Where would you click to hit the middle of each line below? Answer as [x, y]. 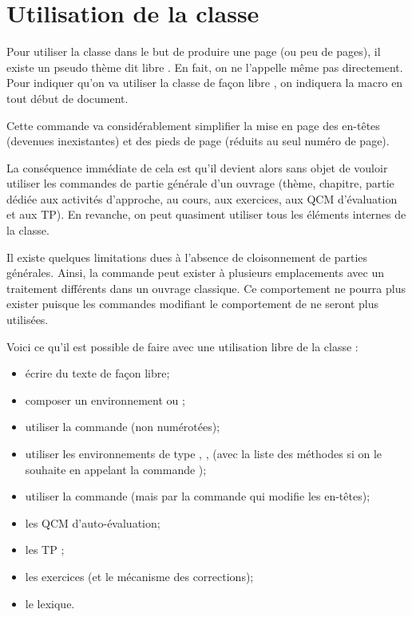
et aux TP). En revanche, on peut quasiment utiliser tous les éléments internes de [206, 214]
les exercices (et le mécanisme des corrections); [139, 576]
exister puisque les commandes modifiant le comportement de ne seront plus [193, 304]
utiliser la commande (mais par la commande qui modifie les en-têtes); [198, 496]
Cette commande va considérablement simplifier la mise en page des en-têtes [193, 125]
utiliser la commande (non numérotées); [123, 427]
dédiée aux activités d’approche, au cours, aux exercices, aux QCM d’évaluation [202, 198]
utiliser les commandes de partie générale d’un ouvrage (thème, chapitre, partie [200, 183]
